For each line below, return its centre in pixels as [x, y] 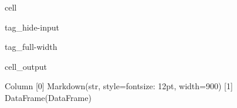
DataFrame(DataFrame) [48, 97]
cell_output [26, 66]
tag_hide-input [32, 27]
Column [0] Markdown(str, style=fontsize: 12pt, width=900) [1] [119, 86]
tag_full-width [31, 47]
